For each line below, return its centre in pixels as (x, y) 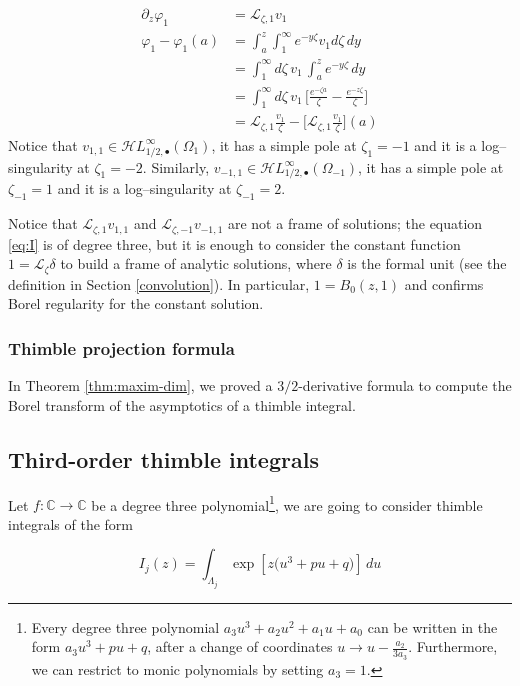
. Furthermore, (453, 646)
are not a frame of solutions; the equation (355, 223)
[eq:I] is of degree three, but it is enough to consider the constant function (234, 243)
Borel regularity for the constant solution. (136, 303)
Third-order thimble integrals (163, 458)
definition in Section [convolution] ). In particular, (159, 283)
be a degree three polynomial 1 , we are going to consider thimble (287, 503)
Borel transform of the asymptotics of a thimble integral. (182, 404)
